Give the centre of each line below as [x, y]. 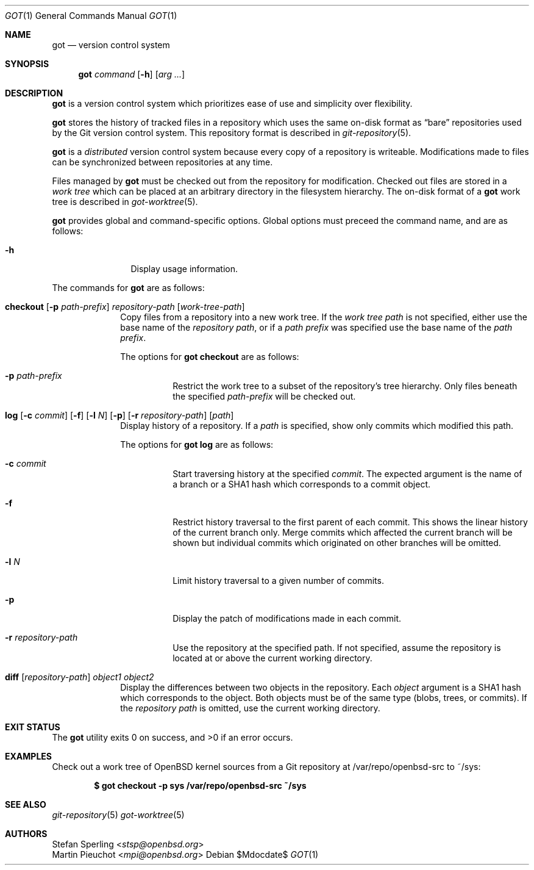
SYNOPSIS [27, 64]
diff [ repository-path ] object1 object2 [80, 677]
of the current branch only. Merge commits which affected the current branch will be [343, 532]
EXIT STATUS [33, 727]
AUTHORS [26, 834]
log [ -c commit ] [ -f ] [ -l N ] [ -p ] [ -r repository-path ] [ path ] [119, 415]
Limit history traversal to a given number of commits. [278, 581]
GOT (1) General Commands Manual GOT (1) [91, 16]
